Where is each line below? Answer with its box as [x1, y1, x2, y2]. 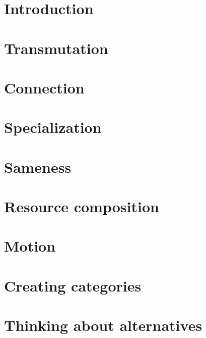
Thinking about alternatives [4, 315, 202, 335]
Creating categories [4, 275, 142, 296]
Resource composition [4, 196, 159, 217]
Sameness [4, 156, 72, 177]
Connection [4, 77, 85, 98]
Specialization [4, 117, 102, 137]
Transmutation [4, 37, 108, 58]
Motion [4, 235, 56, 256]
